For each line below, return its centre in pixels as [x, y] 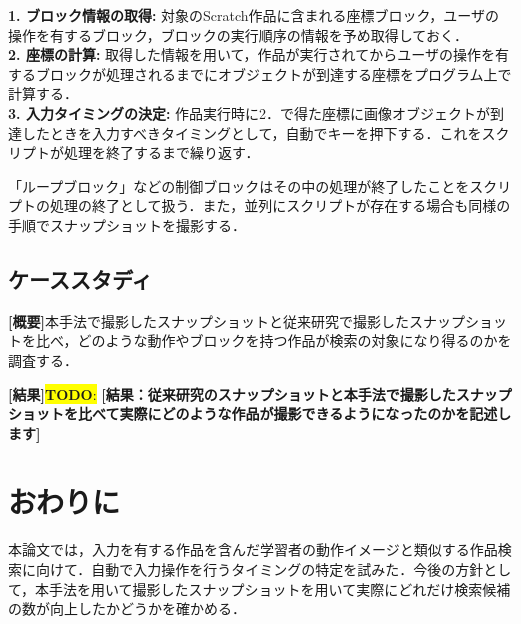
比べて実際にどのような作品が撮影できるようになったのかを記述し [294, 413]
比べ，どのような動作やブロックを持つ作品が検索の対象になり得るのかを [273, 340]
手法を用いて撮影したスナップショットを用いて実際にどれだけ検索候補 [280, 588]
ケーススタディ [80, 278]
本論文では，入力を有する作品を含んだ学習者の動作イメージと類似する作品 [253, 549]
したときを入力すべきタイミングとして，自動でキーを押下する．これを [251, 132]
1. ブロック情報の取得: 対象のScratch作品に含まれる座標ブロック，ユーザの [254, 15]
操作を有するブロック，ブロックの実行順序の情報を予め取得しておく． [238, 34]
